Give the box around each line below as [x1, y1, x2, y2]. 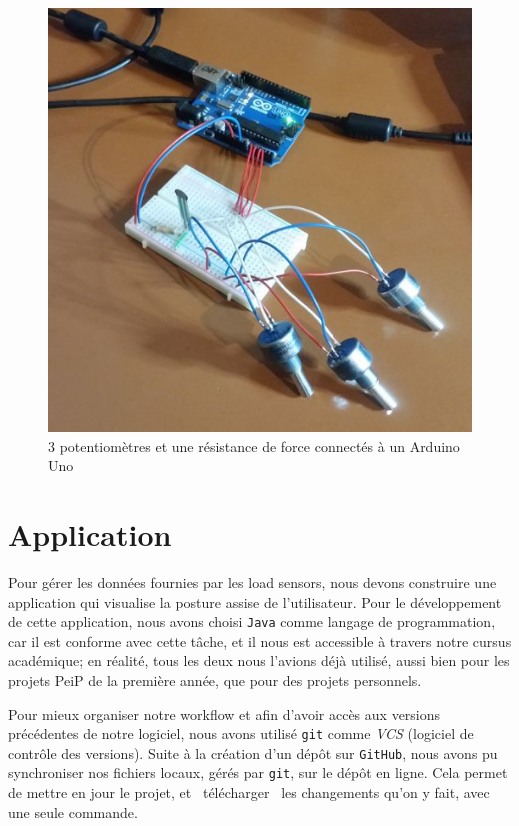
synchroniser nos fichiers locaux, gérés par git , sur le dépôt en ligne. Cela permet [8, 762, 508, 783]
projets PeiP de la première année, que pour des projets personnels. [8, 669, 422, 690]
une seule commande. [8, 801, 138, 822]
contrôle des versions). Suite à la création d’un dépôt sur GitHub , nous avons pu [8, 742, 498, 763]
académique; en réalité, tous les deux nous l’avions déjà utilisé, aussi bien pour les [8, 650, 510, 671]
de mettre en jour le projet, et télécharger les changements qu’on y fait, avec [8, 782, 490, 803]
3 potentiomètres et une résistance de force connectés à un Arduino [48, 435, 460, 456]
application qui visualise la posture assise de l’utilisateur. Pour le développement [8, 591, 502, 612]
